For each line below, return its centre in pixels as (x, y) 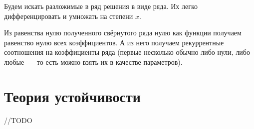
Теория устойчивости (72, 96)
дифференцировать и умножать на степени (69, 16)
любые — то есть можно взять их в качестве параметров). (93, 62)
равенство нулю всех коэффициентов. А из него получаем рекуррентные (114, 42)
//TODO (18, 120)
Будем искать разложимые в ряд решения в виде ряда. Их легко (101, 6)
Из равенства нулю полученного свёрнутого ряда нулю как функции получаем (123, 33)
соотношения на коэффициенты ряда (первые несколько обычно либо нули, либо (127, 52)
